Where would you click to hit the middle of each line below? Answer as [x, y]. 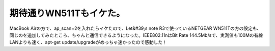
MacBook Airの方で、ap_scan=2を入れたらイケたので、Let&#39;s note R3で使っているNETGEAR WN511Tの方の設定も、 [135, 28]
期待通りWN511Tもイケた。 [67, 13]
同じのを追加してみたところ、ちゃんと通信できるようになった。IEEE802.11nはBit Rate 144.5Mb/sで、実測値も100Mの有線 [136, 35]
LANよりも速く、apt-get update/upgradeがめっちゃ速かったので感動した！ [88, 42]
